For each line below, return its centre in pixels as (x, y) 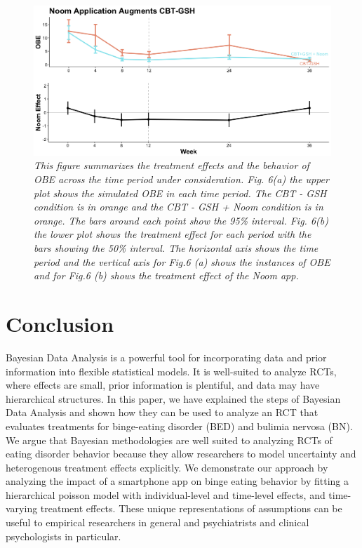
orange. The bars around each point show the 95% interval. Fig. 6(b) (181, 220)
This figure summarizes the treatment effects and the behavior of (172, 165)
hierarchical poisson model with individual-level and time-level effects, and (166, 494)
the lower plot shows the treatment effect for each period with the (173, 234)
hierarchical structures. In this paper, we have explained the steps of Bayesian (173, 398)
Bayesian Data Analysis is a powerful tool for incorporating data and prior (166, 357)
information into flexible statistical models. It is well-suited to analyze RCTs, (171, 371)
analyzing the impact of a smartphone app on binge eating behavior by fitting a (177, 481)
